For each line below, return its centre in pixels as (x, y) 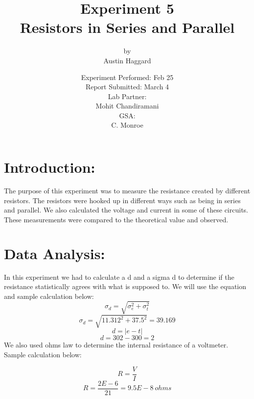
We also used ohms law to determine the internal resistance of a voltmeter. (116, 345)
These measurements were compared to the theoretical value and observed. (116, 219)
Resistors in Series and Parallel (127, 27)
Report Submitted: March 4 (127, 87)
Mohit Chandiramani (127, 106)
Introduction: (50, 167)
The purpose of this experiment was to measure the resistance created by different (127, 190)
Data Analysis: (55, 253)
